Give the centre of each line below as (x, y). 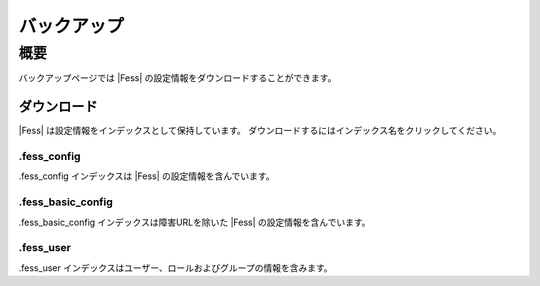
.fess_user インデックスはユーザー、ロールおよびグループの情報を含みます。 (176, 267)
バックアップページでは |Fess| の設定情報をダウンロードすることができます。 (177, 78)
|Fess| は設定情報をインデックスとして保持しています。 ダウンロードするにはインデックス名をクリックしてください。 (260, 131)
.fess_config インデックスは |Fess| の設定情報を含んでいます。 (146, 176)
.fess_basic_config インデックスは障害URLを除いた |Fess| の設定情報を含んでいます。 (194, 222)
